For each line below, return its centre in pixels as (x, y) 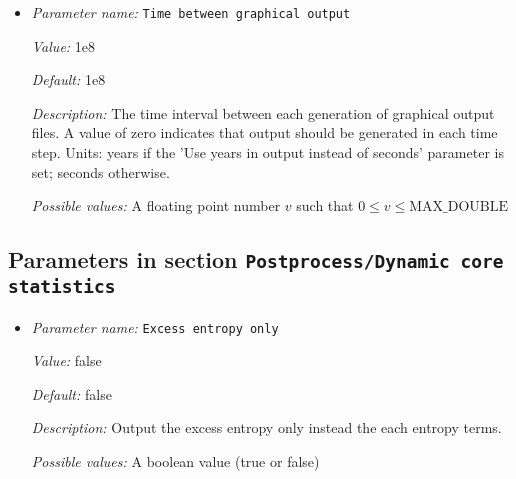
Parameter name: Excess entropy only (155, 326)
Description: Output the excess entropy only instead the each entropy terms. (266, 427)
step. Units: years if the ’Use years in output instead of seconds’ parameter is (267, 152)
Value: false (66, 360)
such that (325, 205)
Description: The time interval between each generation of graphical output (263, 112)
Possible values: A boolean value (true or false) (175, 461)
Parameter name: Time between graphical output (191, 12)
